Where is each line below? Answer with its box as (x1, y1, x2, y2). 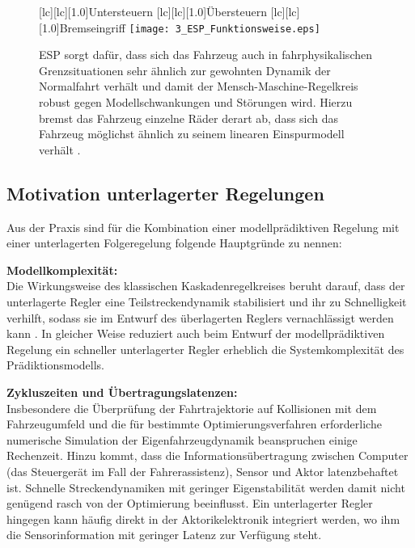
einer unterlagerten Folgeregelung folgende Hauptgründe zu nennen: (6, 234, 342, 251)
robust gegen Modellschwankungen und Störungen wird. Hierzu (39, 94, 353, 111)
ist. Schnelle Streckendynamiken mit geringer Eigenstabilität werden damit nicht (6, 478, 405, 495)
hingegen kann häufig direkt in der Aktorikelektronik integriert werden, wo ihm (6, 510, 400, 527)
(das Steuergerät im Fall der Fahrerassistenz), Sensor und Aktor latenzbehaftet (6, 462, 399, 479)
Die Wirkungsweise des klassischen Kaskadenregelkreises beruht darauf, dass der (6, 277, 405, 294)
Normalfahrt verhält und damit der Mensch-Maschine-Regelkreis (39, 78, 358, 95)
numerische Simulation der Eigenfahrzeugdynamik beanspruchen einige (6, 431, 358, 448)
